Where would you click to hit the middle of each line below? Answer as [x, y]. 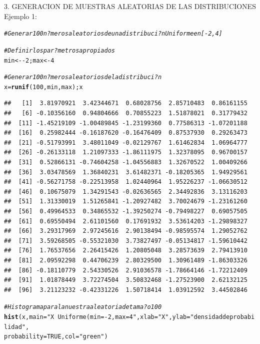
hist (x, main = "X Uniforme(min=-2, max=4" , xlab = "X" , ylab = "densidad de [117, 317]
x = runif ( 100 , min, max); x [43, 87]
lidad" [15, 327]
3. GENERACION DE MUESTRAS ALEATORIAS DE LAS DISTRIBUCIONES [130, 6]
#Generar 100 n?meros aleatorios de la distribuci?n [83, 77]
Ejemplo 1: [20, 16]
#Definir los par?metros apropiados [59, 50]
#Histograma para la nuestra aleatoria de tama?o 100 [83, 307]
